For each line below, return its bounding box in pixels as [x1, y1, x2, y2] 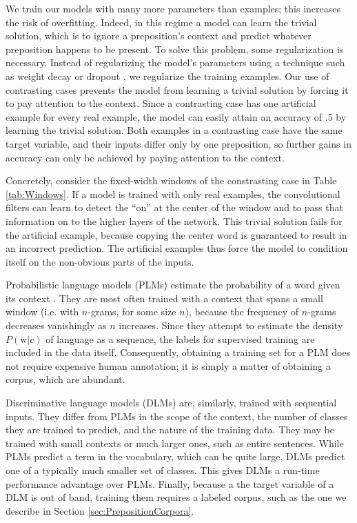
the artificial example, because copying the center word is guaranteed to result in [6, 227, 347, 241]
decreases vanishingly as [6, 318, 107, 333]
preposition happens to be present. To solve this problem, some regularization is [6, 41, 344, 56]
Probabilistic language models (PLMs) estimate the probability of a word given [6, 277, 340, 292]
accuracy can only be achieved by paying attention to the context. [6, 150, 285, 164]
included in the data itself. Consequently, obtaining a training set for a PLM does [6, 345, 351, 359]
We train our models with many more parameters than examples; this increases [6, 1, 340, 15]
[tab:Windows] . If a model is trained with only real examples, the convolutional [6, 186, 340, 201]
